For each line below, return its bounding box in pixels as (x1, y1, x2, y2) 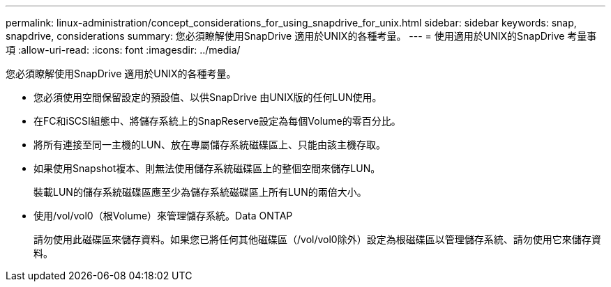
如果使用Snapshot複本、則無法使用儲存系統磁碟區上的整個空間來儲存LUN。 (33, 162, 381, 174)
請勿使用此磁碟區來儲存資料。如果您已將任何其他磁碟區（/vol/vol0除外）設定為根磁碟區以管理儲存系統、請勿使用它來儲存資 (33, 233, 601, 245)
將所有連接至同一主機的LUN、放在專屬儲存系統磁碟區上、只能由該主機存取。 (33, 139, 386, 150)
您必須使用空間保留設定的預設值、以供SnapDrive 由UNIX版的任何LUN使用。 (33, 91, 382, 103)
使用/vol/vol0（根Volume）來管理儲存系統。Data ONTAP (33, 210, 293, 222)
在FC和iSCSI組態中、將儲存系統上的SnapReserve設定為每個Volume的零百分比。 (33, 115, 401, 127)
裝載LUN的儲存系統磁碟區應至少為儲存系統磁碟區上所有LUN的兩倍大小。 (33, 186, 367, 198)
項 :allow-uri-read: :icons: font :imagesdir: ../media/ (6, 44, 241, 56)
